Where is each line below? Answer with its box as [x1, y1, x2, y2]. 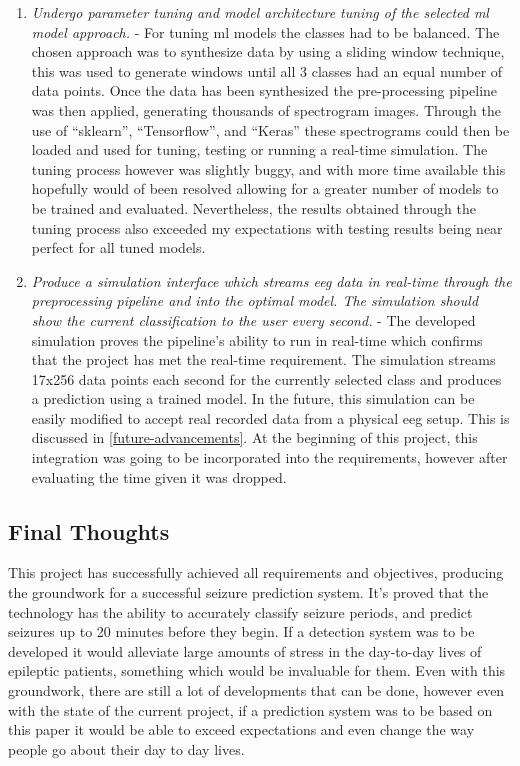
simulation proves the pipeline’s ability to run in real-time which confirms [31, 329, 483, 350]
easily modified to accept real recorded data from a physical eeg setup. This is [31, 407, 510, 428]
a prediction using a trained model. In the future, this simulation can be [31, 388, 475, 409]
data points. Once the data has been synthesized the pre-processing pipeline [31, 80, 498, 101]
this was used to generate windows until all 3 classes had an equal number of [31, 60, 503, 81]
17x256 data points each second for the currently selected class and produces [31, 368, 502, 389]
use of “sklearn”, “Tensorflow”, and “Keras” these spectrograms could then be [31, 119, 510, 140]
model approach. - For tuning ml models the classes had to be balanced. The [31, 21, 500, 42]
